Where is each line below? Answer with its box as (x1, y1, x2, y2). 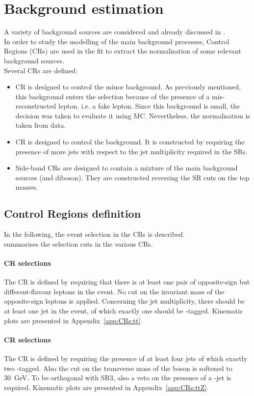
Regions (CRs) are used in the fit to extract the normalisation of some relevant (4, 46, 241, 56)
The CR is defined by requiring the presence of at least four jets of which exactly (4, 353, 248, 363)
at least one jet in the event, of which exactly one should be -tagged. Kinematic (4, 306, 243, 315)
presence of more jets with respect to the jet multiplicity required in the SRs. (15, 146, 248, 156)
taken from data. (15, 120, 66, 130)
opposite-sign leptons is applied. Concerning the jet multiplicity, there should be (4, 296, 245, 306)
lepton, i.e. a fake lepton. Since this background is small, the (58, 101, 240, 111)
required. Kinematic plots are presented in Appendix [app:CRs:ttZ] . (4, 382, 209, 392)
